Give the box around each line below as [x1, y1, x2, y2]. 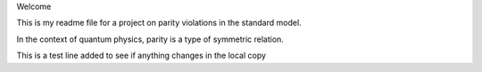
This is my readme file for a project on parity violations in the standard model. [16, 18, 303, 28]
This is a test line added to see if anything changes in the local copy [16, 50, 267, 61]
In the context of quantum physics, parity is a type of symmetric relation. [16, 34, 285, 44]
